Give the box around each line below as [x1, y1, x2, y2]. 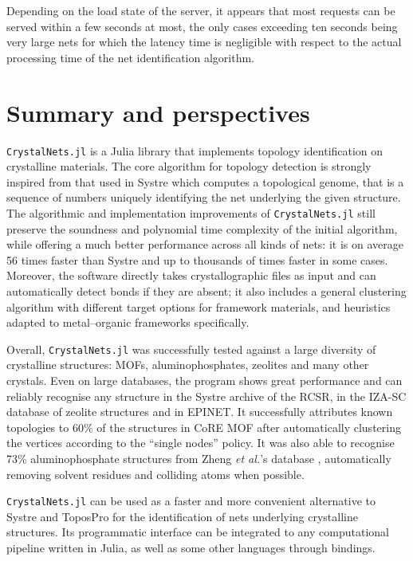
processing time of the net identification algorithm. [6, 49, 254, 65]
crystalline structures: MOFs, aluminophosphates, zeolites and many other [6, 356, 369, 373]
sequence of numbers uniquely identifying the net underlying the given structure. [6, 189, 401, 206]
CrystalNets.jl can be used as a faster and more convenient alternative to [6, 492, 376, 509]
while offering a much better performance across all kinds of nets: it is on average [6, 236, 403, 253]
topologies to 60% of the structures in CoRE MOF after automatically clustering [6, 418, 401, 435]
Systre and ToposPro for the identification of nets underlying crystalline [6, 508, 358, 524]
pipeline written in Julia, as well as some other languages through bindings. [6, 539, 376, 555]
